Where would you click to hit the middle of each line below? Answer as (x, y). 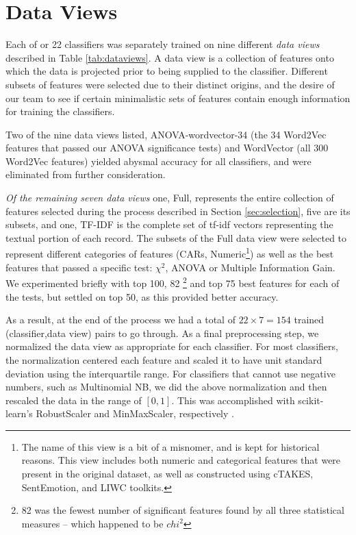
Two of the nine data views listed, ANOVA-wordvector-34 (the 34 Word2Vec (166, 134)
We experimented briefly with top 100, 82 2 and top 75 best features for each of (173, 282)
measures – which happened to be (92, 523)
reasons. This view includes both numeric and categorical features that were (181, 460)
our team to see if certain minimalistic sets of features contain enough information (178, 98)
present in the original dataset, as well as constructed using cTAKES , (167, 474)
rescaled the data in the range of (74, 400)
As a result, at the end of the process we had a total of (120, 320)
